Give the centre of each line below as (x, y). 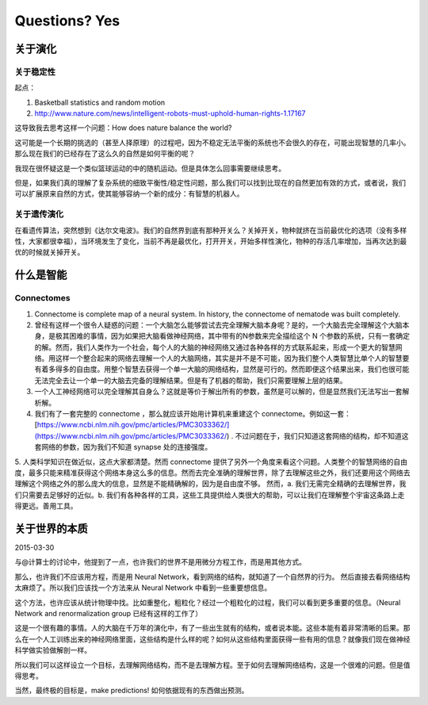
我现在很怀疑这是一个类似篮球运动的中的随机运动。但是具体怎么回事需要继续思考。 (150, 168)
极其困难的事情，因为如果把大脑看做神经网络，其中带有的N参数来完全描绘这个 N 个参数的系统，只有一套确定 (232, 336)
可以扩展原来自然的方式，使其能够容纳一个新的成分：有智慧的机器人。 (129, 193)
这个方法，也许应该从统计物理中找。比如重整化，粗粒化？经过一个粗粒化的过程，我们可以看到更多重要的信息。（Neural (208, 602)
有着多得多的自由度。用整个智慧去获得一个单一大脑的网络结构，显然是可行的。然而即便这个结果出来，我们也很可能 (222, 370)
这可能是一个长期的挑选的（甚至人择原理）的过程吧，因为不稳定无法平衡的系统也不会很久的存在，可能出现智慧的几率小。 (212, 142)
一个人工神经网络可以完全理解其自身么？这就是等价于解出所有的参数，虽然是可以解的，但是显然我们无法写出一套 (218, 392)
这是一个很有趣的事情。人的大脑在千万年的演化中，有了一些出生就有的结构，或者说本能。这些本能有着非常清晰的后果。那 (212, 628)
